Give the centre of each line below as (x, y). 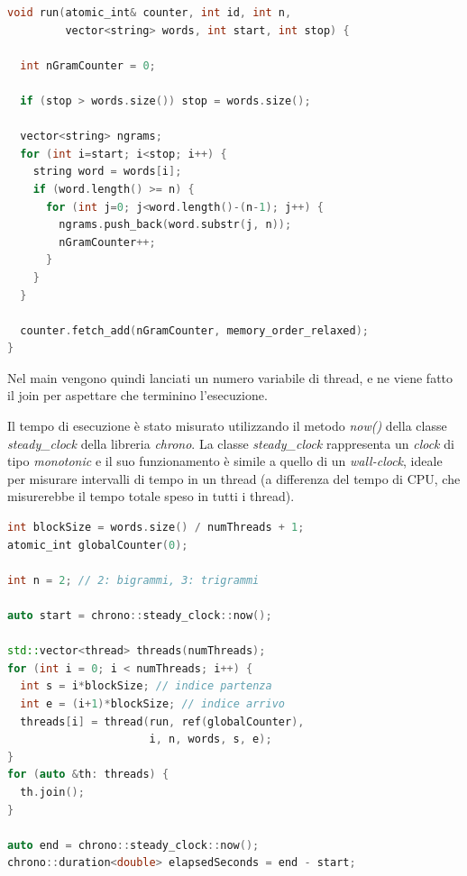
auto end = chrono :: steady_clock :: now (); (133, 845)
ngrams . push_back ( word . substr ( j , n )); (175, 225)
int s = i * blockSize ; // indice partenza (146, 686)
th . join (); (52, 792)
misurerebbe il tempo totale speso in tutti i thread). (151, 496)
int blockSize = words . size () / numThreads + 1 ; (156, 528)
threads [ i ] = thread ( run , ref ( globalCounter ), (162, 721)
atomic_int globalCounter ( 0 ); (98, 545)
